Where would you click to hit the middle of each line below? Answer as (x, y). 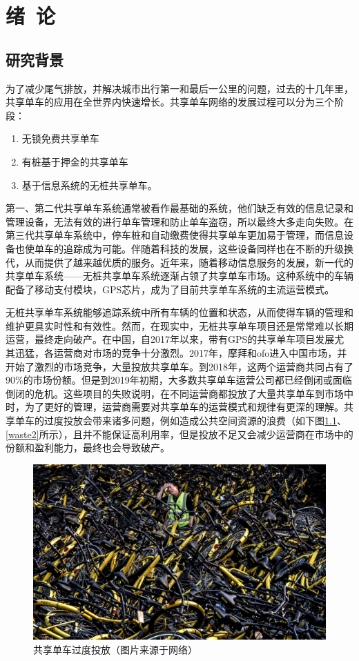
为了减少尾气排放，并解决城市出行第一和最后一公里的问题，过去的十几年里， (179, 88)
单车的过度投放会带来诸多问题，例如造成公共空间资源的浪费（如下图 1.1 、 (181, 421)
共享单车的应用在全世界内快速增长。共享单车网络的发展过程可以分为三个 (170, 102)
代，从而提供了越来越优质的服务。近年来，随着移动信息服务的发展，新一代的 (179, 262)
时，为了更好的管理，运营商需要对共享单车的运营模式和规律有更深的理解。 (175, 407)
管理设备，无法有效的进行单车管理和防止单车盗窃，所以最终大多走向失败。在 (179, 221)
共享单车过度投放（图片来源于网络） (115, 649)
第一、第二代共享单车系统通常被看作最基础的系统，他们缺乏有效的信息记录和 (179, 208)
